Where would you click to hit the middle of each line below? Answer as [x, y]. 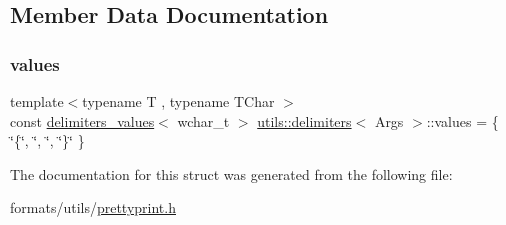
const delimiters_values [82, 120]
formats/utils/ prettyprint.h [93, 207]
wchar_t [203, 120]
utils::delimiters [304, 120]
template [37, 101]
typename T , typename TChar [178, 101]
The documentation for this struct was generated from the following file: [231, 173]
